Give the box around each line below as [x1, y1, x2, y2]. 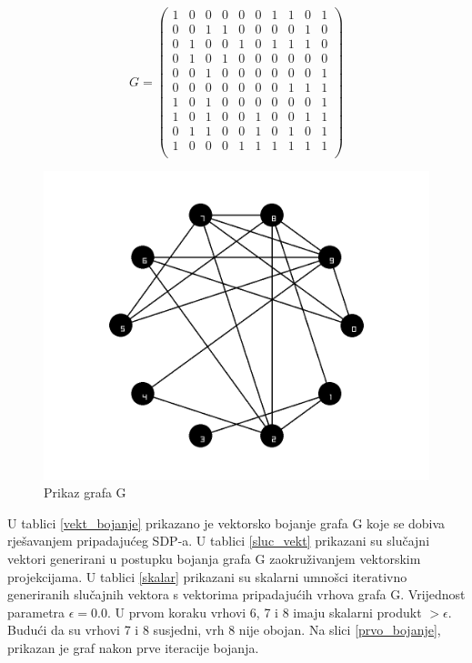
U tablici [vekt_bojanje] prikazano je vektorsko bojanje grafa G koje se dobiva [7, 513, 446, 532]
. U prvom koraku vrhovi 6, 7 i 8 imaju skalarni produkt [107, 602, 422, 621]
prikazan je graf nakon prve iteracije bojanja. [7, 638, 259, 657]
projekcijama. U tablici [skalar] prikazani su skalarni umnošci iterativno [7, 567, 407, 586]
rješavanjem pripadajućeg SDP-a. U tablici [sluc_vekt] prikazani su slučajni [7, 531, 430, 550]
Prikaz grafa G [44, 483, 126, 502]
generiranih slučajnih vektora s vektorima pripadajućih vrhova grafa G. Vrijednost [7, 585, 466, 604]
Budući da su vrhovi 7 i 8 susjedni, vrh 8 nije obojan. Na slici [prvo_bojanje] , [7, 620, 441, 639]
